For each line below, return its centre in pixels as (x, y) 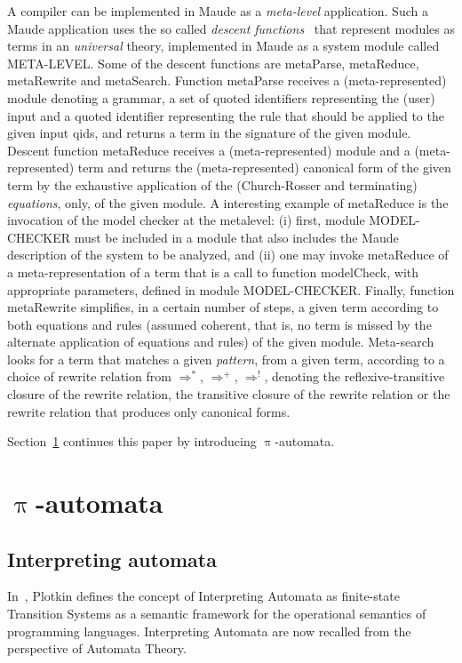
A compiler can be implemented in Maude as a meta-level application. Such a (218, 11)
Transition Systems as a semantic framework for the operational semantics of (217, 614)
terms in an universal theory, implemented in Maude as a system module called (223, 46)
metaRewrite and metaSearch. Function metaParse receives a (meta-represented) (227, 80)
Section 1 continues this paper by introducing (132, 441)
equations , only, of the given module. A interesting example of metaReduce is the (228, 202)
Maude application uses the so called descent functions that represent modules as (231, 28)
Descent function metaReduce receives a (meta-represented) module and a (209, 150)
